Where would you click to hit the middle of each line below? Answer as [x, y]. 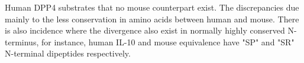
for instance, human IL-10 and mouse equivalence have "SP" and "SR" [168, 42]
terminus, [22, 42]
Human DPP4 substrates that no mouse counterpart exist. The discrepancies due [152, 7]
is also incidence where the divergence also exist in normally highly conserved [145, 30]
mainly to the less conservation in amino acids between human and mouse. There [152, 19]
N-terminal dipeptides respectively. [68, 53]
